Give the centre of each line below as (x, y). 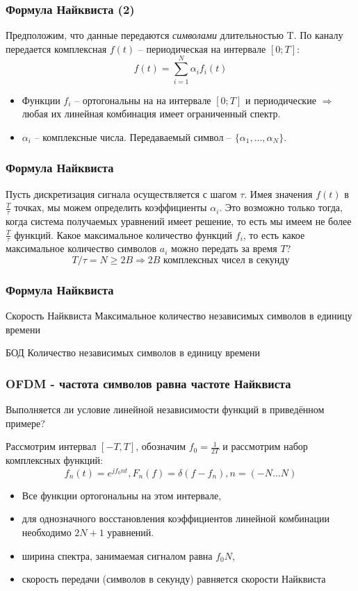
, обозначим (161, 446)
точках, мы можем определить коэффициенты (111, 207)
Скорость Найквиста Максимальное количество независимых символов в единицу (179, 316)
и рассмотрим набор (265, 446)
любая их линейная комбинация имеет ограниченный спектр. (151, 114)
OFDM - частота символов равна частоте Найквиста (148, 383)
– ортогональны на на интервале (143, 100)
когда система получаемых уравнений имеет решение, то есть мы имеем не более (179, 220)
